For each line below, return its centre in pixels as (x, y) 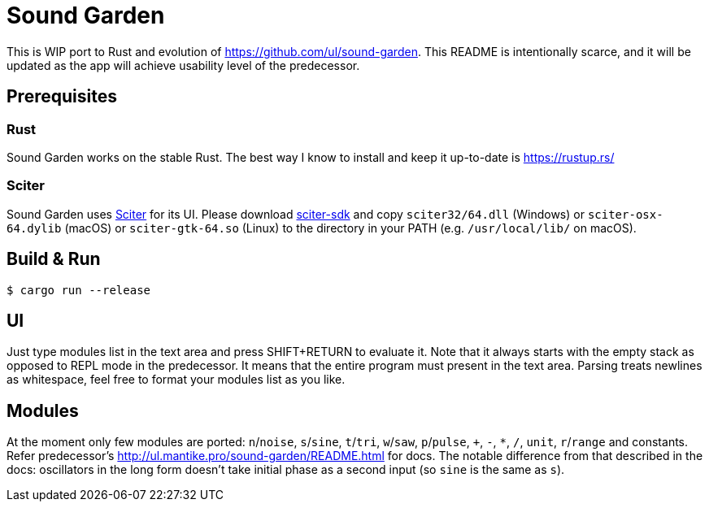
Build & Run (54, 259)
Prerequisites (62, 97)
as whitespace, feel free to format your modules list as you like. (176, 380)
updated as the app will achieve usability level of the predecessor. (183, 65)
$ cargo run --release (79, 290)
